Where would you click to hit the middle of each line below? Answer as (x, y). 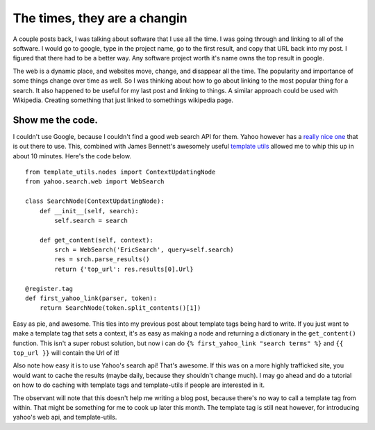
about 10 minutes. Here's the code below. (72, 156)
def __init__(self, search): (89, 211)
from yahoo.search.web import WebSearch (95, 182)
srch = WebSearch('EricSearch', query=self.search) (144, 250)
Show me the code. (56, 120)
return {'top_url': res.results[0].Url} (124, 269)
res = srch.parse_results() (102, 259)
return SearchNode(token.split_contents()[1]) (120, 308)
